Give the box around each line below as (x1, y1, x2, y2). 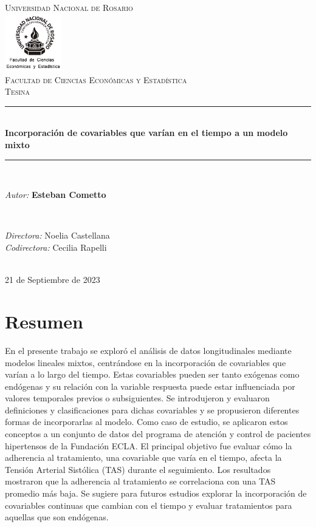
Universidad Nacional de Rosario (5, 1, 133, 13)
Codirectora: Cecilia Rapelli (5, 241, 107, 254)
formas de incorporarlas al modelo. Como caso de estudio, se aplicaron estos (5, 415, 288, 428)
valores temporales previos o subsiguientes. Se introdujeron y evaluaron (5, 392, 270, 404)
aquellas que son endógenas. (5, 511, 109, 523)
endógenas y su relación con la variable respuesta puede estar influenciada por (5, 379, 295, 392)
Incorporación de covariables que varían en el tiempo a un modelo (5, 126, 288, 139)
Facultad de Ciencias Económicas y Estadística (5, 73, 187, 86)
